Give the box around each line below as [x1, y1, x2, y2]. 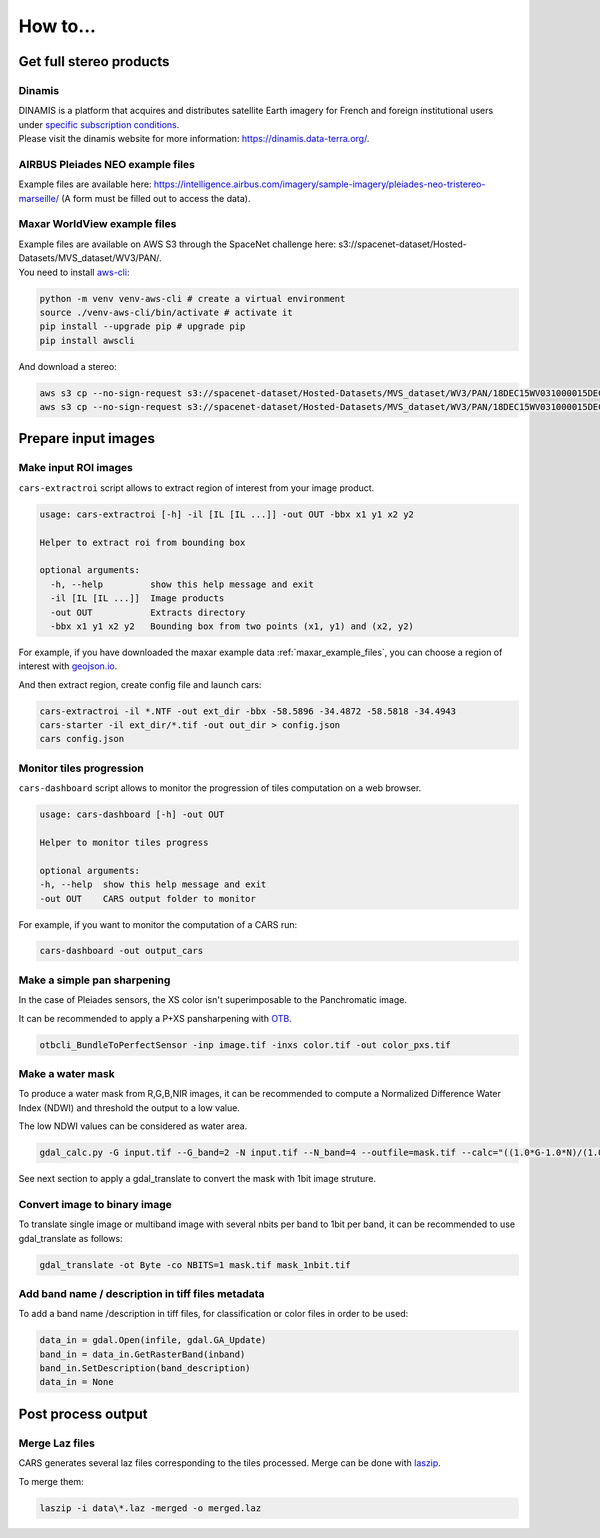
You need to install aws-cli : [18, 266, 130, 278]
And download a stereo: [18, 360, 117, 372]
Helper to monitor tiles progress [39, 836, 209, 848]
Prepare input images [18, 430, 155, 447]
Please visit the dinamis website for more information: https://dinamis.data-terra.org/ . [18, 133, 370, 145]
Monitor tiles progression [18, 761, 144, 775]
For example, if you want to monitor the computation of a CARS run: [18, 918, 298, 930]
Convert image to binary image [18, 1197, 172, 1211]
